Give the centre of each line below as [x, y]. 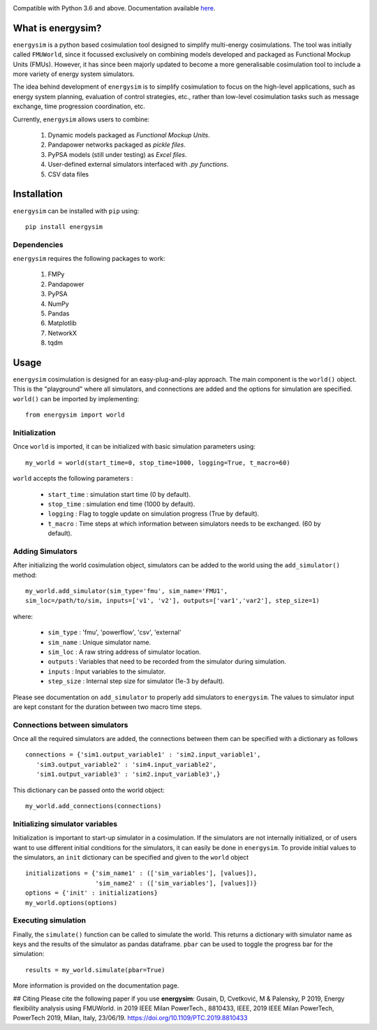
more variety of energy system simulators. [74, 74]
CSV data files [68, 174]
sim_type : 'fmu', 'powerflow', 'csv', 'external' [114, 632]
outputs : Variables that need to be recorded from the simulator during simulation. [167, 662]
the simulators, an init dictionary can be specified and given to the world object [131, 857]
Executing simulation [50, 920]
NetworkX [62, 333]
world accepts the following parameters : [73, 479]
